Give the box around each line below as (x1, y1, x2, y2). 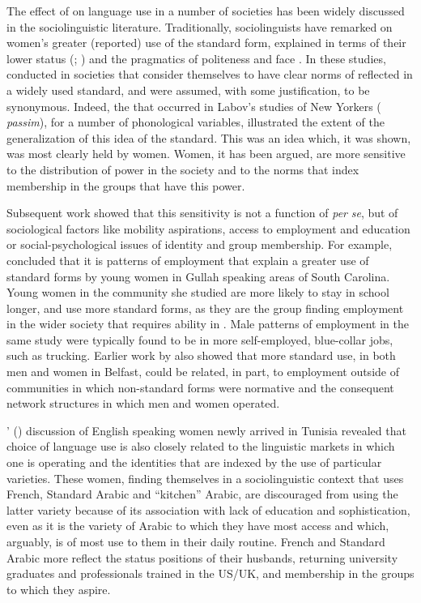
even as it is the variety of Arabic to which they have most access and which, (6, 517, 389, 534)
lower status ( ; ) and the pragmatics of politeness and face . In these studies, (6, 49, 386, 66)
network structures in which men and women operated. (6, 395, 280, 412)
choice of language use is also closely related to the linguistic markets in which (6, 438, 395, 455)
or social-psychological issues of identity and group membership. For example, (6, 236, 393, 253)
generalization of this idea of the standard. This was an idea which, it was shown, (6, 129, 411, 146)
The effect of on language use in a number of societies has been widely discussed (6, 2, 405, 19)
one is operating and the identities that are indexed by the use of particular (6, 454, 382, 471)
